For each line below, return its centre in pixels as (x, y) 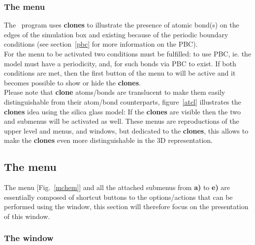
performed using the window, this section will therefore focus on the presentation (126, 206)
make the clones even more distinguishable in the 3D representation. (109, 140)
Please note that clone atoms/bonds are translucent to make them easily (115, 92)
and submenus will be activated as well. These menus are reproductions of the (122, 121)
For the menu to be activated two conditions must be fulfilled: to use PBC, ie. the (128, 54)
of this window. (27, 216)
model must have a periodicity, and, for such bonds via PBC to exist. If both (120, 63)
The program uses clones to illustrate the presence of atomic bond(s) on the (122, 25)
